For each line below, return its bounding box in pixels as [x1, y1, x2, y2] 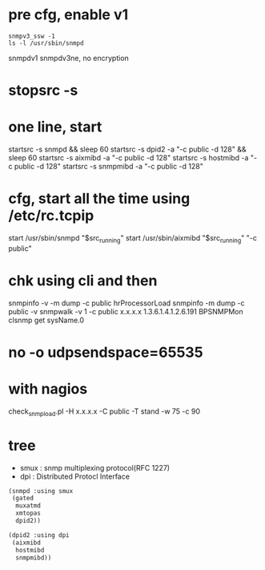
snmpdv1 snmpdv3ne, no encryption [8, 53, 130, 63]
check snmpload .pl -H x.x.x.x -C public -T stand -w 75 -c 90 [8, 406, 201, 418]
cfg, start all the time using [8, 190, 191, 208]
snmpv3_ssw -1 [8, 32, 56, 40]
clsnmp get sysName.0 [8, 315, 85, 325]
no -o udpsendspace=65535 [8, 343, 203, 362]
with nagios [8, 380, 88, 398]
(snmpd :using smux [8, 487, 74, 495]
